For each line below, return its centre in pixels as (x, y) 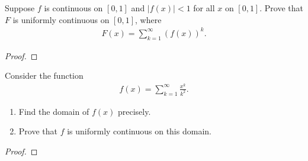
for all (204, 8)
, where (148, 19)
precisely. (134, 111)
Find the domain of (54, 111)
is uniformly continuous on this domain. (139, 131)
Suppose (20, 8)
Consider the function (44, 75)
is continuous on (73, 8)
